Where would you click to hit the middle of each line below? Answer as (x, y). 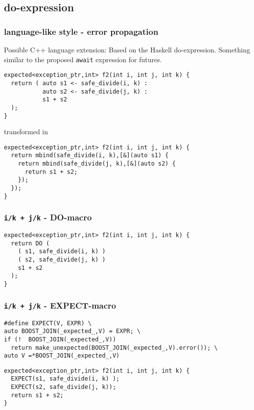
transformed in (26, 132)
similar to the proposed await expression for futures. (83, 59)
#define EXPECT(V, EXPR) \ (48, 323)
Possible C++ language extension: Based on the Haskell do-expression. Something (127, 49)
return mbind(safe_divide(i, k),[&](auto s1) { (90, 156)
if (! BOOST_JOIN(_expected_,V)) (60, 339)
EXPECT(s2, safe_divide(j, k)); (64, 387)
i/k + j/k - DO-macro (48, 217)
